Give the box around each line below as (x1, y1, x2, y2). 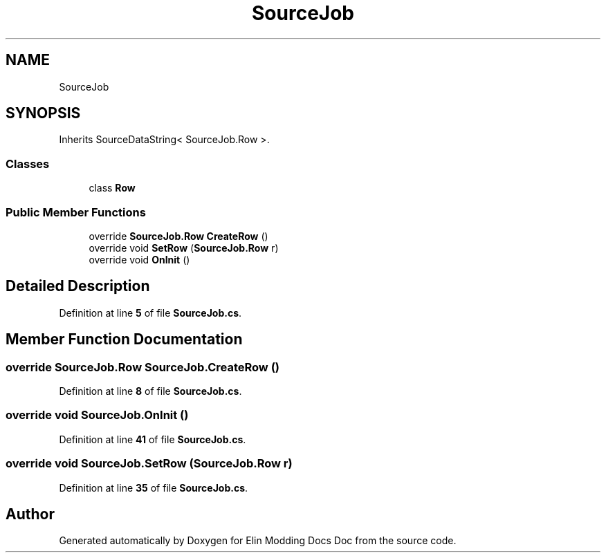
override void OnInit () (89, 253, 190, 266)
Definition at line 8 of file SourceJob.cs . (59, 385, 242, 397)
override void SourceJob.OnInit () (6, 408, 189, 422)
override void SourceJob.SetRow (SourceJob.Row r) (6, 456, 293, 471)
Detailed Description (6, 277, 150, 295)
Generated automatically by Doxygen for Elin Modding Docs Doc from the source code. (59, 534, 457, 547)
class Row (89, 182, 136, 194)
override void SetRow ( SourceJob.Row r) (89, 241, 279, 254)
